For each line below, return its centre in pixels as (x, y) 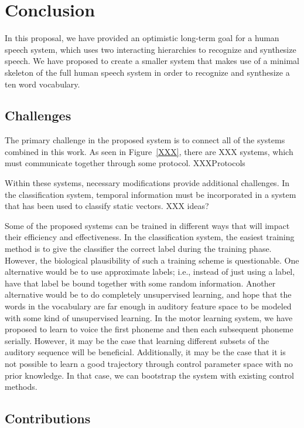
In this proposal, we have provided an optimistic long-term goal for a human (142, 38)
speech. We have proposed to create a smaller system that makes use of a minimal (152, 61)
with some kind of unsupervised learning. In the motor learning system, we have (149, 317)
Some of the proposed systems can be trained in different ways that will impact (147, 225)
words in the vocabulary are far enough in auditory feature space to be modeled (148, 306)
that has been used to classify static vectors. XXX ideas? (107, 206)
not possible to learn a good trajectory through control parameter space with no (149, 363)
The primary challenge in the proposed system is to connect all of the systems (145, 140)
